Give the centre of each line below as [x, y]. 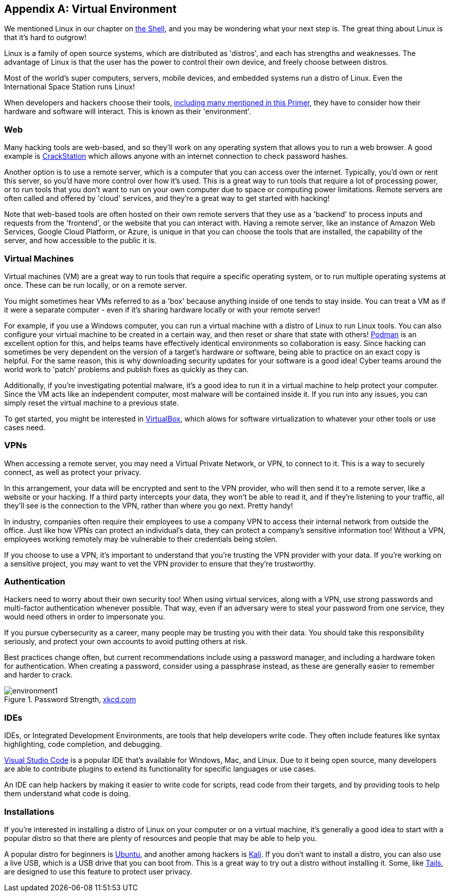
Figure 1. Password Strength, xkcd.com [70, 700]
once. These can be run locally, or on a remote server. [96, 285]
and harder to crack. [39, 675]
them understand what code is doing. [67, 794]
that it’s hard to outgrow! [45, 38]
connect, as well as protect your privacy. [73, 472]
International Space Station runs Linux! [70, 87]
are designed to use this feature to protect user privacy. [98, 871]
